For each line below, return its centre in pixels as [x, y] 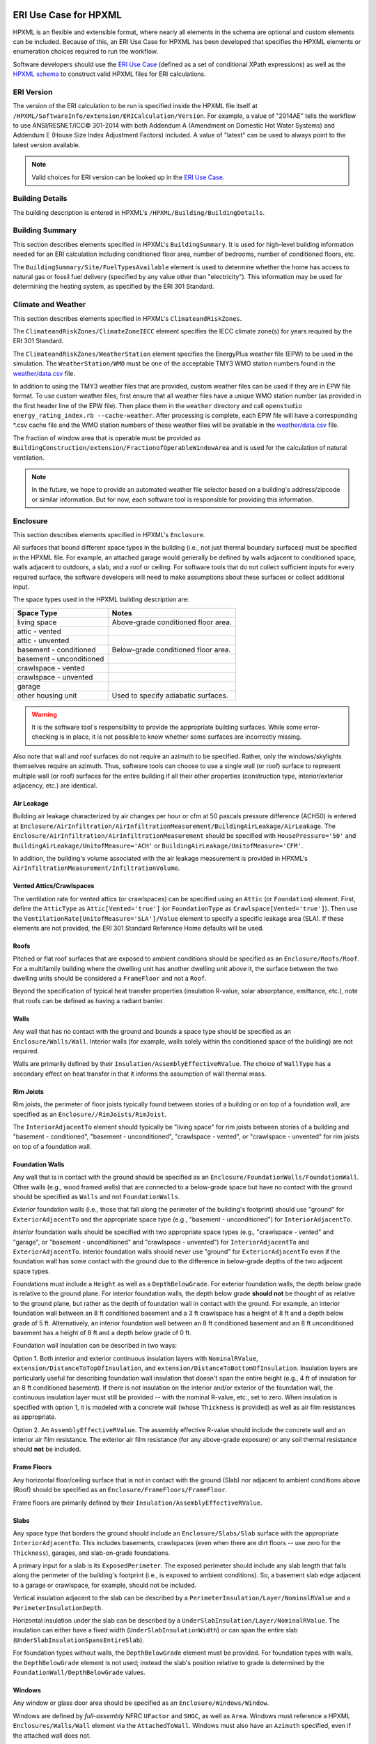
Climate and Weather [49, 305]
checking [45, 737]
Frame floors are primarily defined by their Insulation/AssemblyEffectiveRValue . [138, 1503]
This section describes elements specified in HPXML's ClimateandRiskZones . [127, 318]
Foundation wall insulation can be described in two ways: [95, 1346]
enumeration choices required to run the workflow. [85, 52]
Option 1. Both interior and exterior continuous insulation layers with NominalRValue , [135, 1358]
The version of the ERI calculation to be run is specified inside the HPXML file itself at [135, 106]
